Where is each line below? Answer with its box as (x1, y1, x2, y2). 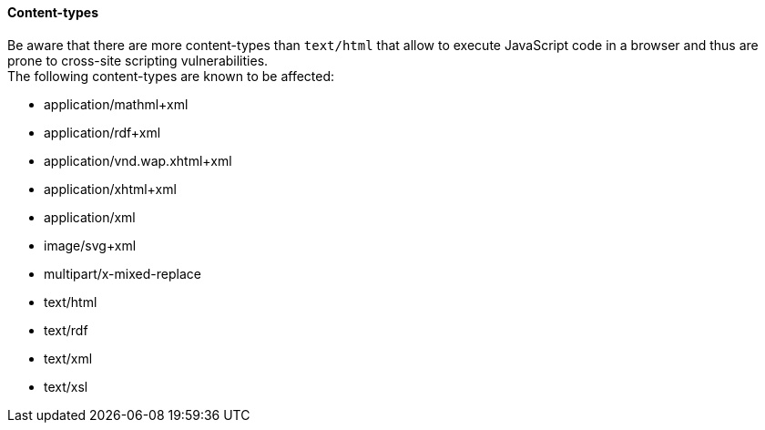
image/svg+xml (44, 237, 137, 253)
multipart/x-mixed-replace (44, 265, 201, 282)
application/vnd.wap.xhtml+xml (44, 152, 232, 169)
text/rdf (44, 322, 88, 338)
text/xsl (44, 378, 88, 394)
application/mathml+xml (44, 96, 189, 112)
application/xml (44, 209, 136, 225)
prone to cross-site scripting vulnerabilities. (7, 52, 269, 68)
